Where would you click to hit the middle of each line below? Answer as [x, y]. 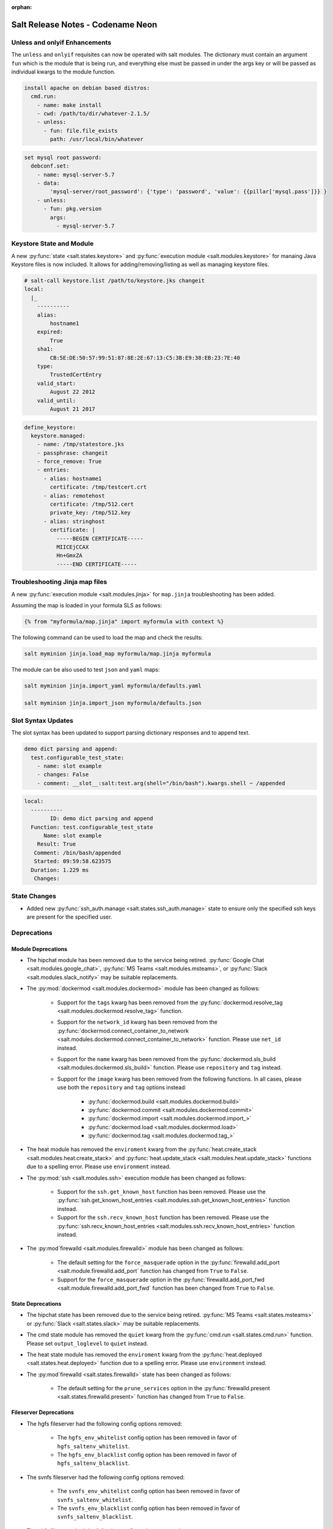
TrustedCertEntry [76, 375]
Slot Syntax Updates [42, 720]
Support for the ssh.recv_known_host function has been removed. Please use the [163, 1218]
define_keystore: [50, 427]
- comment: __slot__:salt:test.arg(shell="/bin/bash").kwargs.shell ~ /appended [161, 783]
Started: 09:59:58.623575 [73, 861]
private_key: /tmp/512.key [90, 513]
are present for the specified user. [69, 917]
